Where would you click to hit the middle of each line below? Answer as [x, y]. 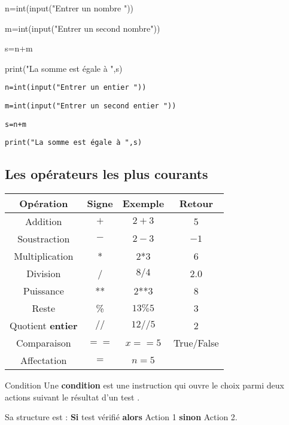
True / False [196, 343]
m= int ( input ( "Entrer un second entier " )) [91, 106]
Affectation [44, 360]
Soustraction [44, 239]
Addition [44, 221]
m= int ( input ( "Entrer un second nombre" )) [83, 28]
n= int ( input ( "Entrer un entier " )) [76, 88]
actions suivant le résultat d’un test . [72, 397]
